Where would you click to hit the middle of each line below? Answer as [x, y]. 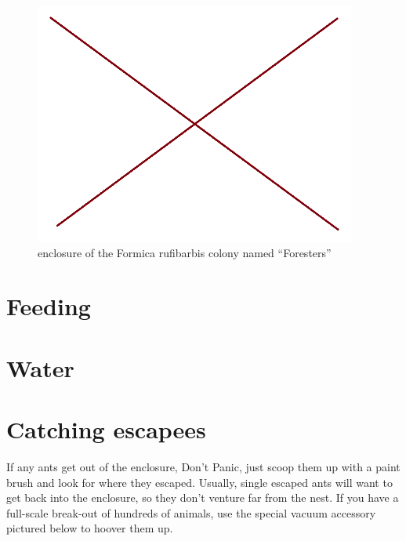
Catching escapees [106, 429]
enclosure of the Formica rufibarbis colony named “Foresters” [185, 252]
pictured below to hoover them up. [90, 528]
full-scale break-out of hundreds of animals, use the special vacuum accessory [191, 512]
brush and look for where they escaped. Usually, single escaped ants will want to [199, 482]
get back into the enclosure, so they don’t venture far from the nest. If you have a [203, 497]
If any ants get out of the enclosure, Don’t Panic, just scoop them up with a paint [203, 467]
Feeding [49, 306]
